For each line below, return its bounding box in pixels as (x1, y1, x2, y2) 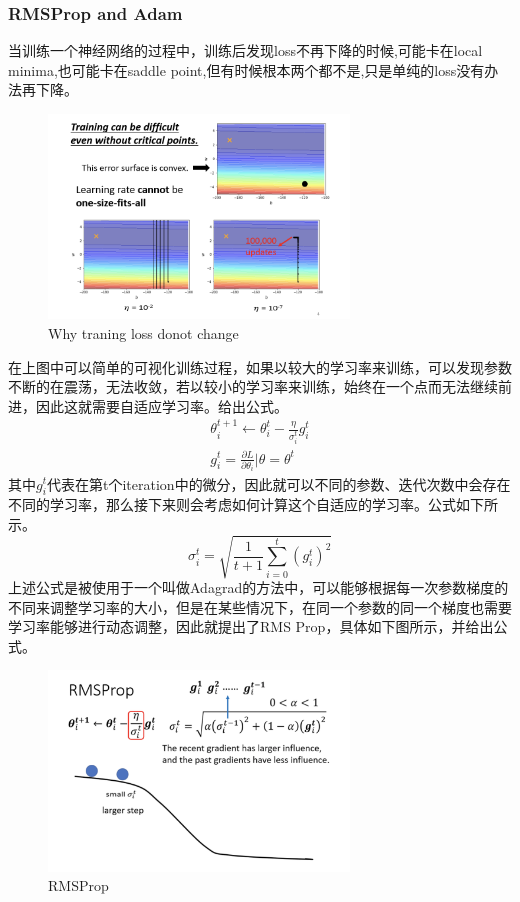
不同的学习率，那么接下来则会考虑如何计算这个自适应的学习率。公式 (8, 494, 456, 515)
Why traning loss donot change (48, 322, 239, 343)
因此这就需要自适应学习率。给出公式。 (35, 395, 288, 416)
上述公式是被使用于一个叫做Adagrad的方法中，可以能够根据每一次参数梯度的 (8, 577, 509, 598)
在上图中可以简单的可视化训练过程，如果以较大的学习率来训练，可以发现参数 (8, 356, 512, 377)
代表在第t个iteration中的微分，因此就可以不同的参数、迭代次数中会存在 (47, 473, 511, 494)
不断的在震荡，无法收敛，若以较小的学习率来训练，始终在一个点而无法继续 (8, 376, 498, 397)
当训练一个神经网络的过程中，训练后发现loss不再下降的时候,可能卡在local (8, 40, 483, 61)
